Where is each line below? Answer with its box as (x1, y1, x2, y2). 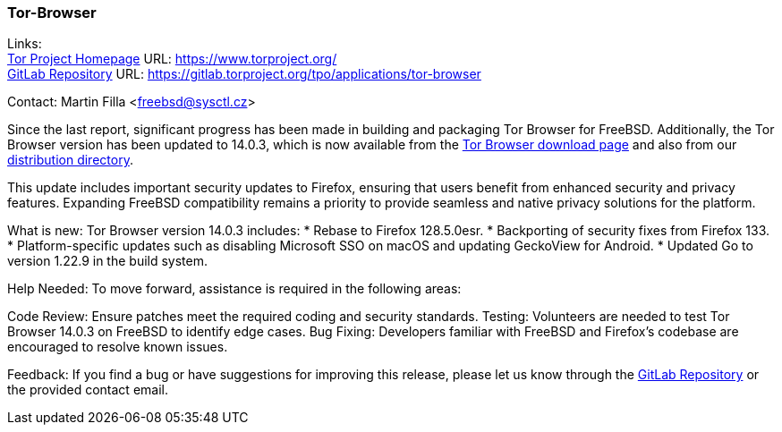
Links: (7, 36, 42, 52)
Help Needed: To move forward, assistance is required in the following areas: (7, 281, 462, 297)
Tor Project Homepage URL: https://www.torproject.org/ (7, 51, 337, 67)
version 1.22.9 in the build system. (7, 253, 208, 269)
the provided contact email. (7, 382, 168, 398)
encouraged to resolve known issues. (7, 339, 228, 355)
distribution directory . (7, 152, 133, 168)
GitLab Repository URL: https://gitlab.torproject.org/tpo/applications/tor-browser (7, 66, 481, 82)
